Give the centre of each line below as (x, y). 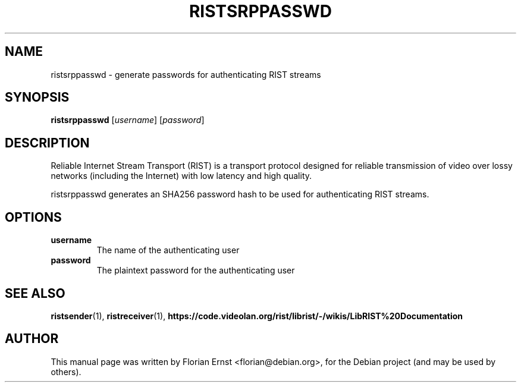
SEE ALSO (35, 293)
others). (66, 372)
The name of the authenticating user (168, 250)
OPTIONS (33, 217)
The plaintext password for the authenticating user (196, 270)
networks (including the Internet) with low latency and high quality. (181, 176)
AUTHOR (32, 339)
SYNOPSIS (37, 97)
